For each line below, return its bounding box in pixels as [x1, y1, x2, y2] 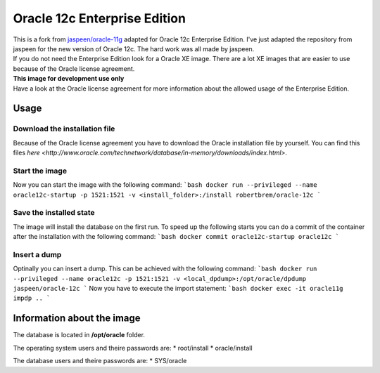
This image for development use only [13, 74, 125, 83]
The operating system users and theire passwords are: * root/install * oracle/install [13, 343, 253, 352]
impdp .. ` [13, 294, 51, 302]
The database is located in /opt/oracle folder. [13, 331, 146, 339]
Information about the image [13, 313, 141, 325]
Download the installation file [13, 124, 115, 133]
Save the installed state [13, 208, 95, 218]
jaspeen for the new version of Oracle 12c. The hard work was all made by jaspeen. [13, 44, 255, 53]
